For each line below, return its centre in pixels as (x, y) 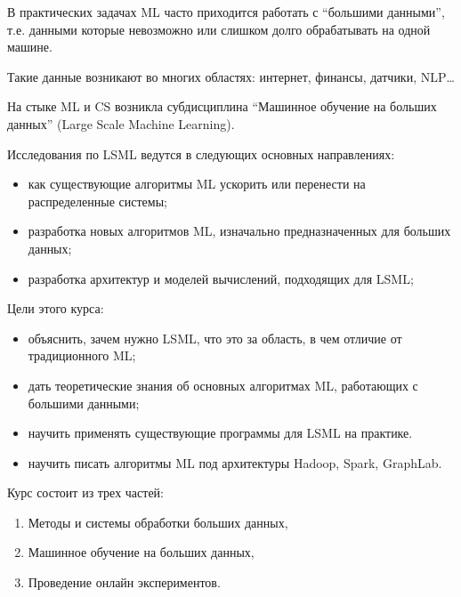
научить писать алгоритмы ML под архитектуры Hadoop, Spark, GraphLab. (235, 462)
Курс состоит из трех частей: (85, 492)
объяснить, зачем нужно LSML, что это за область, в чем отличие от (215, 338)
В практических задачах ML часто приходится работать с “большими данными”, (226, 12)
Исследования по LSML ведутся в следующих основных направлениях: (201, 153)
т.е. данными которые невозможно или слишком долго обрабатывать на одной (219, 29)
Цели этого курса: (56, 308)
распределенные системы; (97, 201)
